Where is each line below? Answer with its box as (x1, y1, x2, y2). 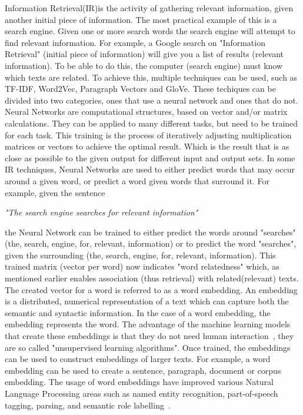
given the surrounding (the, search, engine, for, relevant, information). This (5, 248, 276, 261)
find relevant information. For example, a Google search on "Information (5, 36, 265, 48)
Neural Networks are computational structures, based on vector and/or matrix (5, 105, 288, 118)
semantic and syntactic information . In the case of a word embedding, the (5, 306, 271, 318)
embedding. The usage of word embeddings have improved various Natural (5, 376, 274, 388)
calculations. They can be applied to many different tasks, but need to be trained (5, 117, 298, 129)
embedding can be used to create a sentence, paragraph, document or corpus (5, 364, 281, 376)
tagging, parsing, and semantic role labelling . (5, 399, 171, 411)
